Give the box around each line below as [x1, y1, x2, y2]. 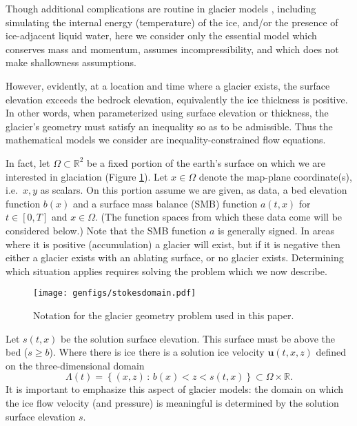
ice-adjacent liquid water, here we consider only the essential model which [6, 28, 317, 43]
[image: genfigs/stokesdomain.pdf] [33, 288, 196, 298]
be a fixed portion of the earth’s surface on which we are [86, 155, 326, 170]
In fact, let [6, 155, 50, 170]
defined [316, 345, 347, 359]
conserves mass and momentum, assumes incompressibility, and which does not [6, 41, 339, 56]
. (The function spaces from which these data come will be [95, 210, 343, 224]
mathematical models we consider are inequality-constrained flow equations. [6, 132, 326, 147]
